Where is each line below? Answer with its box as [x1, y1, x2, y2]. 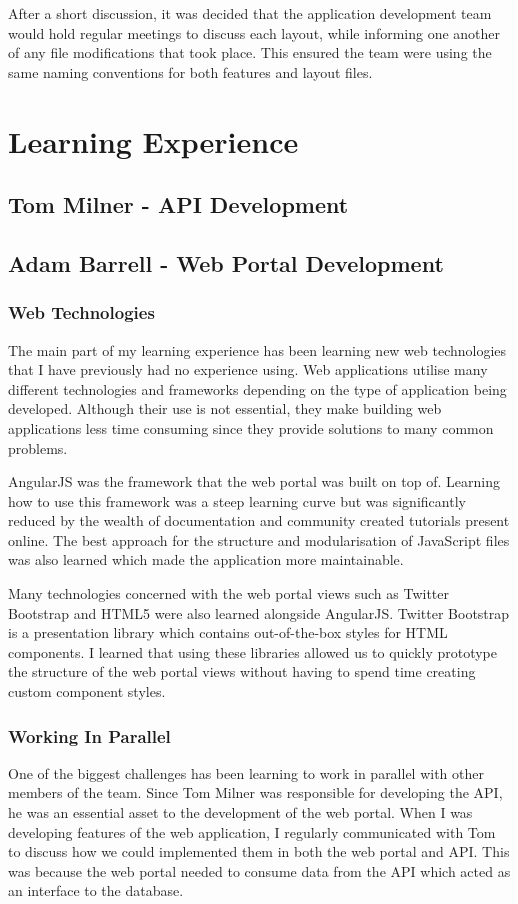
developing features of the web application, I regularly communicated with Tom [8, 821, 496, 842]
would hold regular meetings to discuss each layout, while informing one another [8, 22, 501, 43]
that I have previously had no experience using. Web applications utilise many [8, 359, 488, 380]
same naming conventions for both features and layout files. [8, 61, 373, 82]
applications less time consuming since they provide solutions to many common [8, 417, 494, 438]
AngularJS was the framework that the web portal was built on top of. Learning [8, 471, 500, 492]
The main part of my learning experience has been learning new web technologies [8, 339, 507, 360]
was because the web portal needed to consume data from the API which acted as [8, 860, 511, 881]
